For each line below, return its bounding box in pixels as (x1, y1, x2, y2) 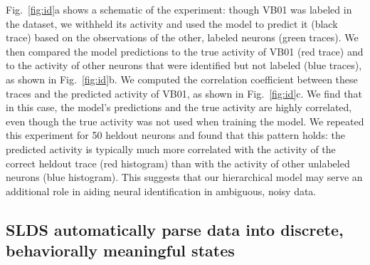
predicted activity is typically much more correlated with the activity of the (6, 141, 336, 156)
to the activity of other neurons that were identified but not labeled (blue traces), (6, 58, 362, 73)
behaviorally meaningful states (6, 239, 235, 261)
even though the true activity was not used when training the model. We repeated (6, 113, 364, 128)
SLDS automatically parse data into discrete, (6, 218, 344, 240)
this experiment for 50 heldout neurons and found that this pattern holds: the (6, 128, 345, 142)
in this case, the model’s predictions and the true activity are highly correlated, (6, 100, 352, 115)
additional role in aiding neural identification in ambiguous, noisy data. (6, 183, 317, 198)
